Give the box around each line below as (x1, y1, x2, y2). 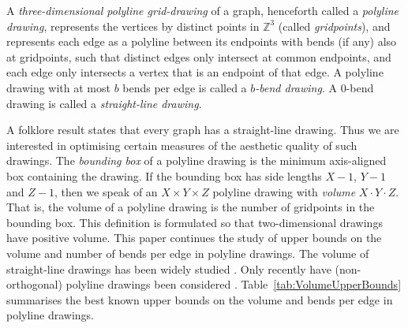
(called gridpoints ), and (278, 17, 391, 34)
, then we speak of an (54, 183, 158, 199)
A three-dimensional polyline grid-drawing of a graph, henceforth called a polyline (6, 2, 399, 18)
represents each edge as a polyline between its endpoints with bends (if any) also (6, 33, 397, 50)
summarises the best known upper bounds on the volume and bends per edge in (6, 291, 393, 307)
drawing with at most (6, 79, 110, 95)
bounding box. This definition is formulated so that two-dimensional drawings (6, 214, 383, 230)
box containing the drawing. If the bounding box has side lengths (6, 167, 322, 184)
